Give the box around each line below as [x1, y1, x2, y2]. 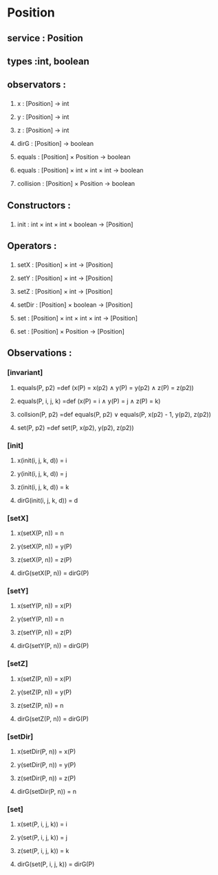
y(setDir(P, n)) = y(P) [17, 761, 76, 769]
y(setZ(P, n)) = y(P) [17, 688, 72, 696]
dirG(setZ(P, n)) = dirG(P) [17, 714, 89, 723]
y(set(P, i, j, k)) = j [17, 834, 67, 842]
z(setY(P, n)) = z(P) [17, 628, 72, 637]
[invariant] [7, 368, 43, 378]
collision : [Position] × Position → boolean [17, 180, 135, 188]
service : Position [7, 32, 84, 44]
